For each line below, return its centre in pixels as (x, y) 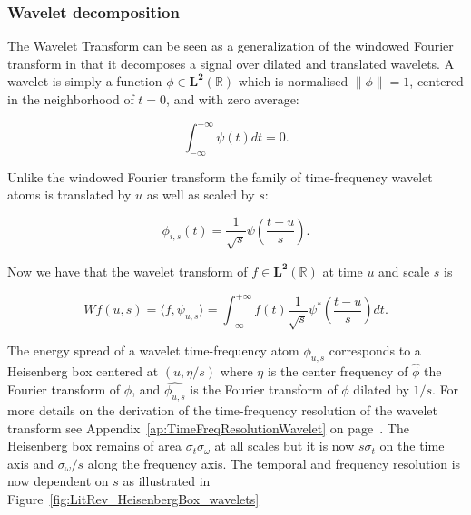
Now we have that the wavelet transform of (128, 271)
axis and (31, 463)
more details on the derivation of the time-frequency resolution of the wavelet (222, 409)
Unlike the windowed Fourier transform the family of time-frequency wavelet (220, 176)
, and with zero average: (233, 99)
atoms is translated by (69, 194)
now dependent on (58, 481)
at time (343, 271)
